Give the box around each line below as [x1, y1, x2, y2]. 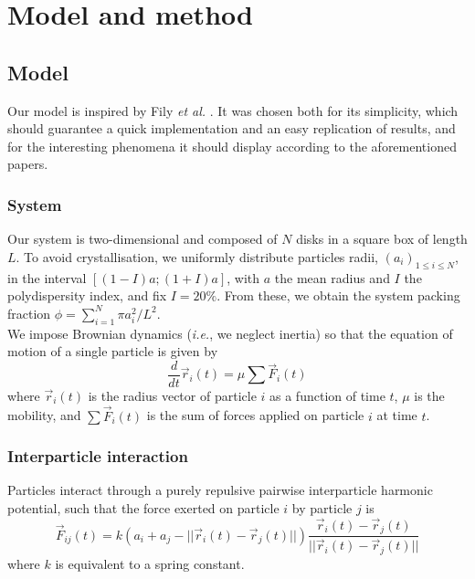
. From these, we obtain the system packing [216, 286, 460, 305]
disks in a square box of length [296, 229, 468, 248]
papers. [7, 154, 48, 174]
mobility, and [7, 405, 81, 425]
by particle [291, 499, 353, 518]
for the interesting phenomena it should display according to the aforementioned [7, 136, 457, 155]
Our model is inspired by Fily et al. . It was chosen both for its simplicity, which [7, 100, 459, 120]
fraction [7, 303, 51, 322]
